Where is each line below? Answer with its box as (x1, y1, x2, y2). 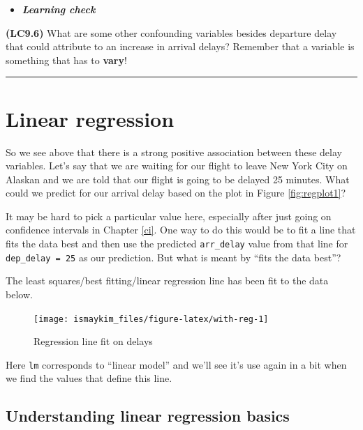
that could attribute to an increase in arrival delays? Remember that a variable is (6, 39, 355, 54)
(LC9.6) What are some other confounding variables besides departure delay (6, 25, 337, 40)
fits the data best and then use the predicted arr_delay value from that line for (6, 236, 348, 251)
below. (6, 286, 33, 301)
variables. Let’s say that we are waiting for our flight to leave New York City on (6, 158, 348, 173)
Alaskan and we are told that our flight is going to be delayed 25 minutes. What (6, 171, 350, 186)
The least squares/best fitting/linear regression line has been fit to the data (6, 273, 329, 288)
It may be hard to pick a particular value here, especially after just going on (6, 208, 332, 223)
